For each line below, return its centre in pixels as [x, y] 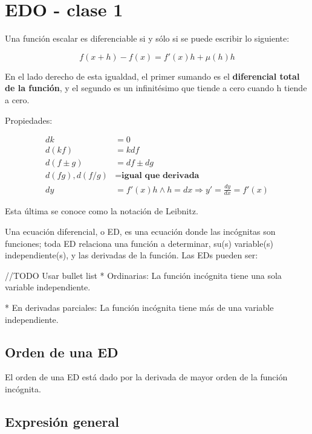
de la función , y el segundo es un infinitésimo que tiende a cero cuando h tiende [156, 88]
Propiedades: [29, 120]
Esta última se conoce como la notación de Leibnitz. [102, 211]
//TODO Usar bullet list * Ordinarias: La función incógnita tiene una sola [143, 275]
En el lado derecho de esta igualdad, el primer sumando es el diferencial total [152, 76]
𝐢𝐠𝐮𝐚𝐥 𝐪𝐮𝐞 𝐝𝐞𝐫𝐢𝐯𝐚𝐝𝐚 [161, 176]
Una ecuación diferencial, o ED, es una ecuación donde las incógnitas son [140, 231]
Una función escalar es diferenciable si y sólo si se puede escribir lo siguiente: [147, 38]
